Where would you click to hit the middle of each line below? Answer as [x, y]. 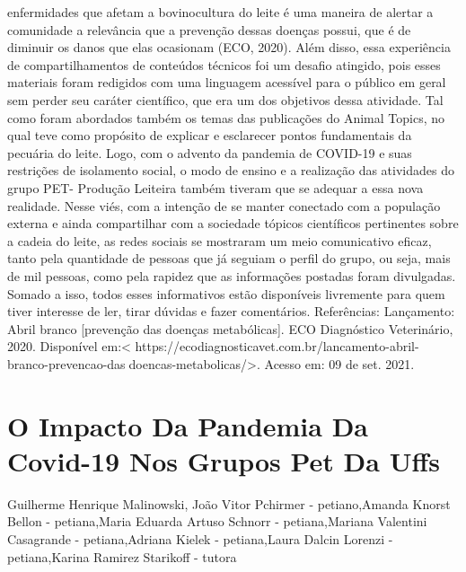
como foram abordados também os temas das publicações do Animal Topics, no [226, 117]
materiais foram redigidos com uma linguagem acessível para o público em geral [227, 82]
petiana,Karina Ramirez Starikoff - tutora [122, 556]
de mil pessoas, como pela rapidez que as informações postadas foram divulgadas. [232, 275]
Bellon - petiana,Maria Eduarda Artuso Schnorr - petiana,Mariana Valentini [217, 521]
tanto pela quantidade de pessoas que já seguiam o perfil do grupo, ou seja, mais [229, 258]
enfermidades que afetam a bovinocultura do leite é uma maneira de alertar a [220, 12]
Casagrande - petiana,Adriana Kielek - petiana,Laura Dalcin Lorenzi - [200, 538]
